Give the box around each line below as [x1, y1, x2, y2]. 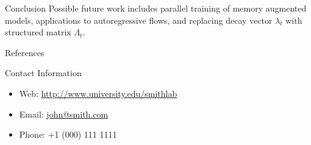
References [5, 46, 45, 58]
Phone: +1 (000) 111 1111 [19, 128, 117, 141]
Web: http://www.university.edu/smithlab [19, 87, 177, 99]
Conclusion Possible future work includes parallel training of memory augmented [5, 2, 307, 14]
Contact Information [5, 66, 82, 79]
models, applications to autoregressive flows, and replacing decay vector [5, 13, 273, 26]
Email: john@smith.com [19, 107, 109, 120]
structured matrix [5, 26, 71, 38]
